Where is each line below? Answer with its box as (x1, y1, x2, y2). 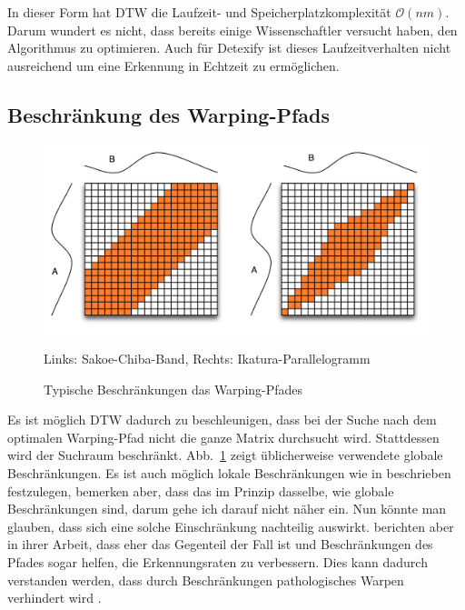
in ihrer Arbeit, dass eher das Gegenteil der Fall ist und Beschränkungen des (7, 535, 433, 554)
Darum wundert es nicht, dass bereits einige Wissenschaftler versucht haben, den (7, 20, 458, 39)
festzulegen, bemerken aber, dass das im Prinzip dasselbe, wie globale (7, 481, 394, 500)
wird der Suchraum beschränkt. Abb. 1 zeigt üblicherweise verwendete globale (7, 445, 443, 465)
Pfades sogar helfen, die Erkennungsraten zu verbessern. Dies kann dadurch (7, 552, 428, 571)
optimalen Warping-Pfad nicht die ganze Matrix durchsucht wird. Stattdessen (7, 427, 440, 446)
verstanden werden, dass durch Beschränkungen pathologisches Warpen (7, 570, 404, 589)
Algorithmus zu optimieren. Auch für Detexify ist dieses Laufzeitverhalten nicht (7, 38, 451, 57)
